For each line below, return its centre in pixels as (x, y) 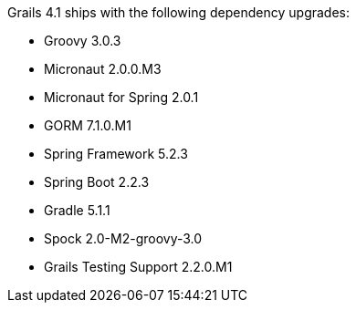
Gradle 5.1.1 (77, 210)
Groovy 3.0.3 (83, 41)
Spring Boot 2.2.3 (97, 182)
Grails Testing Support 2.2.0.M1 (138, 267)
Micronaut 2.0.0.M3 (103, 69)
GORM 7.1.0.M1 (88, 125)
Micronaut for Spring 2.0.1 (121, 97)
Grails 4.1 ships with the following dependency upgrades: (179, 12)
